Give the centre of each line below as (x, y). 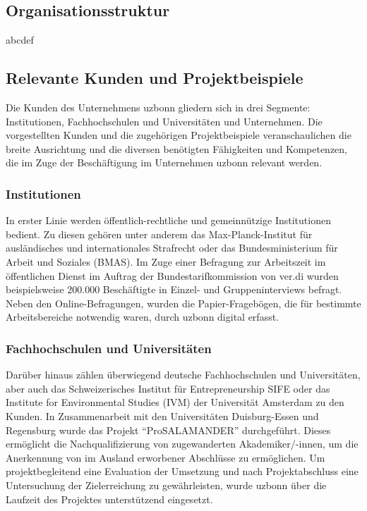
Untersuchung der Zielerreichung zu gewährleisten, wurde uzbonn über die (166, 485)
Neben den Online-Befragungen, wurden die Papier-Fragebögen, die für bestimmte (183, 303)
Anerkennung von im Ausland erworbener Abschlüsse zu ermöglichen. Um (166, 457)
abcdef (20, 40)
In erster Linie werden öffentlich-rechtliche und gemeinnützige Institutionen (168, 220)
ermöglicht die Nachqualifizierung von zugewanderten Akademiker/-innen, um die (182, 444)
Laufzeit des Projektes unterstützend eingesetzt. (109, 499)
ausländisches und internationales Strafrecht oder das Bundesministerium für (172, 248)
